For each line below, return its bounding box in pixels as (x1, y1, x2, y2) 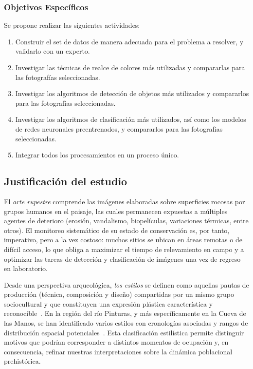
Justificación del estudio (4, 174, 127, 189)
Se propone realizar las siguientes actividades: (4, 20, 140, 30)
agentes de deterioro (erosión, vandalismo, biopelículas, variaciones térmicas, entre (4, 215, 249, 226)
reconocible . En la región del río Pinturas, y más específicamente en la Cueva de (4, 308, 246, 318)
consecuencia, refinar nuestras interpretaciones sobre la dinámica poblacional (4, 346, 233, 356)
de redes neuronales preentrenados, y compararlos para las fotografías (15, 123, 223, 134)
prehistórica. (4, 356, 41, 366)
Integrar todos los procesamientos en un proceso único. (15, 150, 179, 160)
